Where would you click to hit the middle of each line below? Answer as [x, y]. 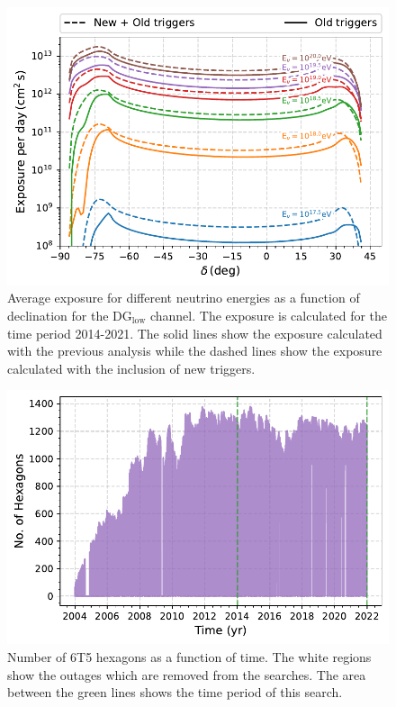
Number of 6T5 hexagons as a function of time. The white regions [189, 657]
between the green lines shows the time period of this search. [175, 692]
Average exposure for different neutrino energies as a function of [184, 298]
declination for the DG [70, 315]
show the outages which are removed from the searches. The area [187, 674]
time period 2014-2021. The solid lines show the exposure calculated [195, 333]
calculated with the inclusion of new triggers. [131, 368]
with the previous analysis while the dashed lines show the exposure [195, 351]
